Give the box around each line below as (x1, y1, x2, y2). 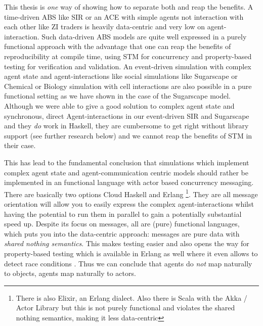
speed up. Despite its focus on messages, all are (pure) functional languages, (4, 218, 240, 229)
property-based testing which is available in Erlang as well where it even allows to (4, 248, 258, 258)
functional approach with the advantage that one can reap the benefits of (4, 41, 231, 52)
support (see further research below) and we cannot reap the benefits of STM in (4, 130, 252, 141)
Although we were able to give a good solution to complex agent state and (4, 100, 235, 111)
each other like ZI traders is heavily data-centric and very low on (4, 21, 205, 32)
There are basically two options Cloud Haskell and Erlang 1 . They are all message (4, 187, 258, 199)
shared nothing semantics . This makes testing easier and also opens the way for (4, 238, 249, 249)
